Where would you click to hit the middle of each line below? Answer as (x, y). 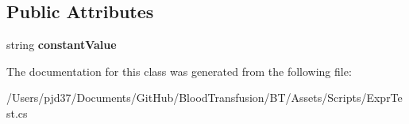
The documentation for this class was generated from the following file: (179, 71)
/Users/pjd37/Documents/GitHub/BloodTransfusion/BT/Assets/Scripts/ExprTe (204, 98)
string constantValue (62, 45)
